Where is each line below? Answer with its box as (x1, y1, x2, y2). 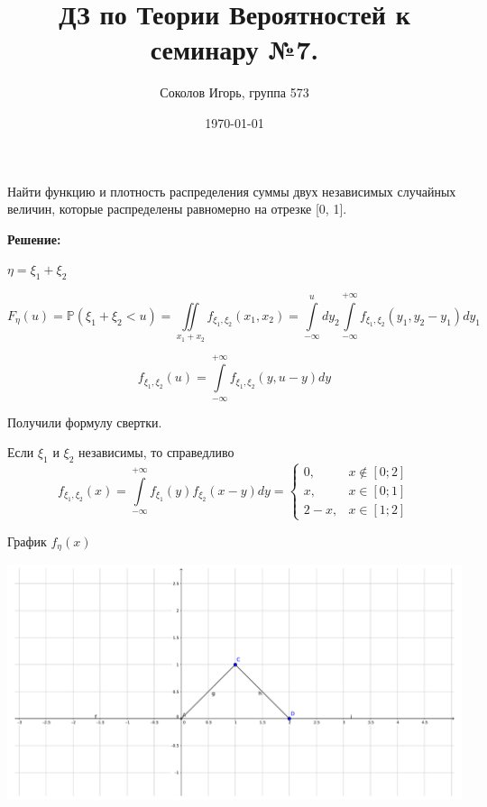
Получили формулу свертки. (7, 412, 162, 431)
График (7, 531, 47, 550)
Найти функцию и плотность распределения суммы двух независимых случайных (7, 181, 456, 200)
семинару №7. (150, 31, 319, 68)
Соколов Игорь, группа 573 (160, 83, 309, 102)
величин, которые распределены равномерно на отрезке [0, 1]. (7, 199, 347, 218)
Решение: (7, 229, 61, 248)
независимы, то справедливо (78, 443, 234, 462)
